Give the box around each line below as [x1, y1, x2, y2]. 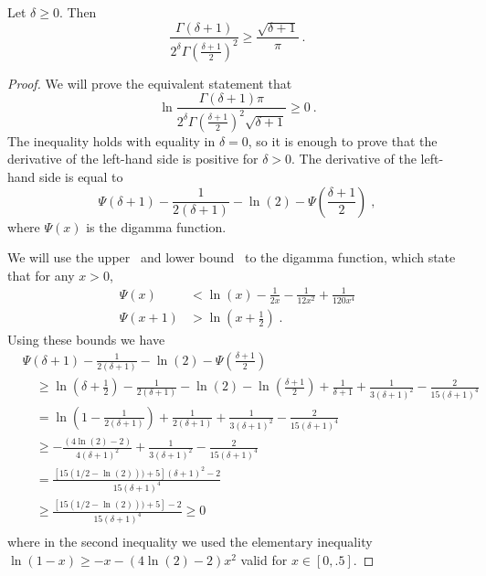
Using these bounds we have [7, 330, 165, 349]
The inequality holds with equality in [7, 131, 216, 150]
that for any [7, 265, 75, 284]
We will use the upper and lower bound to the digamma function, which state [7, 248, 456, 267]
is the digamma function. [86, 217, 227, 236]
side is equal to [39, 166, 123, 186]
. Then [58, 3, 97, 21]
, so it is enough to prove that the [248, 131, 438, 150]
